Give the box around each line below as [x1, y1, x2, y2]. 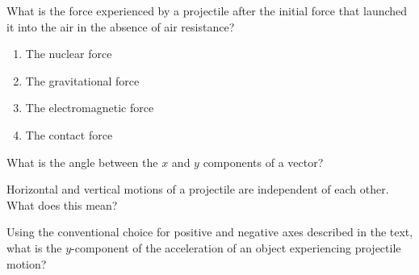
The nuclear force [25, 45, 112, 62]
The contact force [25, 126, 113, 143]
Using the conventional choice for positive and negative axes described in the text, [6, 223, 413, 240]
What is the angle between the [6, 153, 158, 170]
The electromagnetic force [25, 99, 154, 116]
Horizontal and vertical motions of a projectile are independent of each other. [6, 181, 389, 198]
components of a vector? [203, 153, 324, 170]
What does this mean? [6, 196, 118, 213]
